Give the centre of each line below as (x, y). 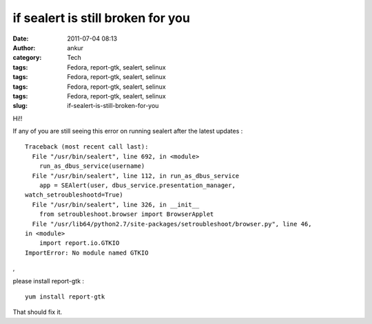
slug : (20, 106)
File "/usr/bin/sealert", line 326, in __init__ (116, 204)
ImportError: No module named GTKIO (87, 252)
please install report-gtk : (49, 281)
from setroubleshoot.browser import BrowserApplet (126, 214)
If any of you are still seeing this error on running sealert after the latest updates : (128, 131)
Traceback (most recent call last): (87, 147)
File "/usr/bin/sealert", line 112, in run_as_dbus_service (136, 176)
